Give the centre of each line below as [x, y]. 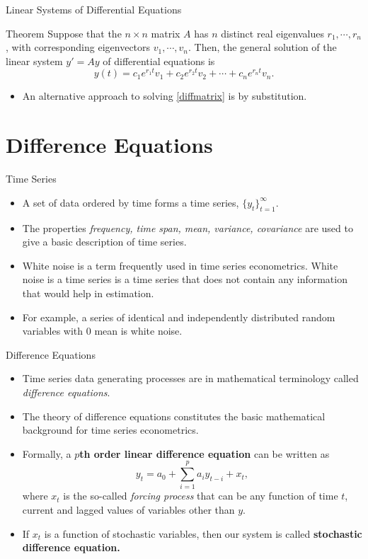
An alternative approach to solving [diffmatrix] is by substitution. [165, 96]
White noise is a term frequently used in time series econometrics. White [180, 265]
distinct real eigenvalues [272, 33]
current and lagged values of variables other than [128, 509]
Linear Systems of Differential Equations [94, 9]
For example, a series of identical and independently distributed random [179, 317]
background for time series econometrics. [110, 430]
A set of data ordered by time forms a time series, [131, 202]
